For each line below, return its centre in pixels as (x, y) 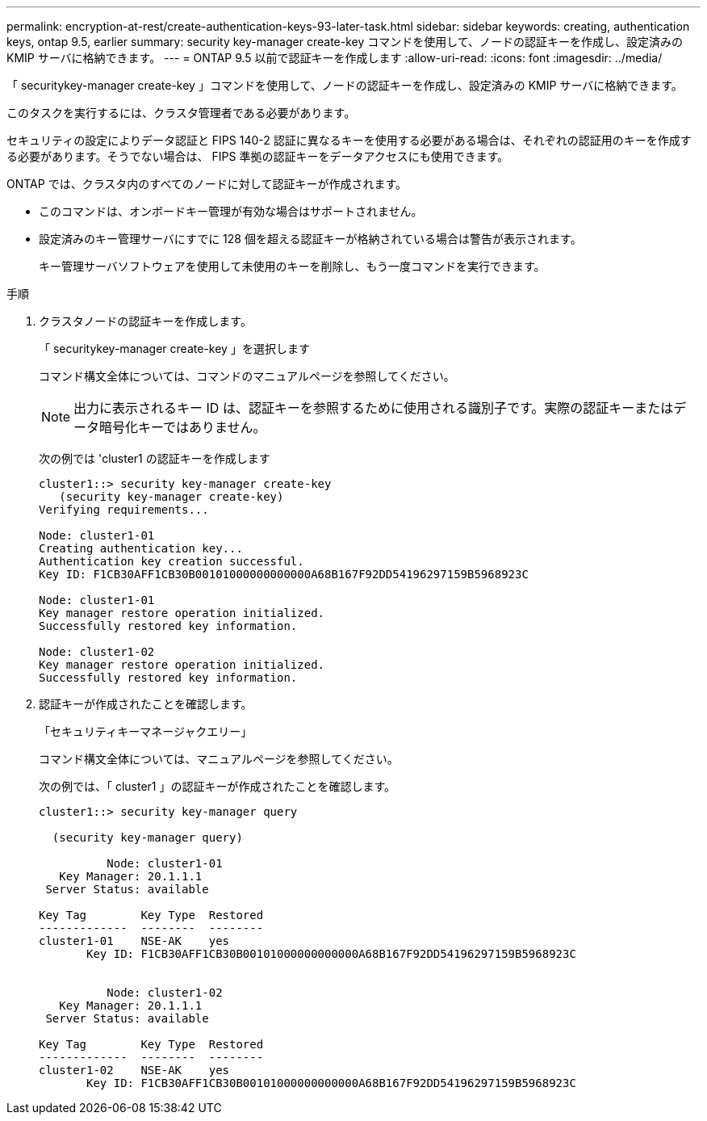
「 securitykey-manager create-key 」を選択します (174, 348)
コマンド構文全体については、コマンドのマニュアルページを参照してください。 (247, 376)
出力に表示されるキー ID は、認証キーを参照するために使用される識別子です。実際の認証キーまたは (374, 408)
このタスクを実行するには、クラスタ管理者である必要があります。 (181, 113)
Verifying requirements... (124, 510)
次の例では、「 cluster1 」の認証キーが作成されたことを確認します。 (218, 786)
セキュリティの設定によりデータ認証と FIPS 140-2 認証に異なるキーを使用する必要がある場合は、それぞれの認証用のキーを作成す (349, 140)
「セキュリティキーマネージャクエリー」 (146, 731)
